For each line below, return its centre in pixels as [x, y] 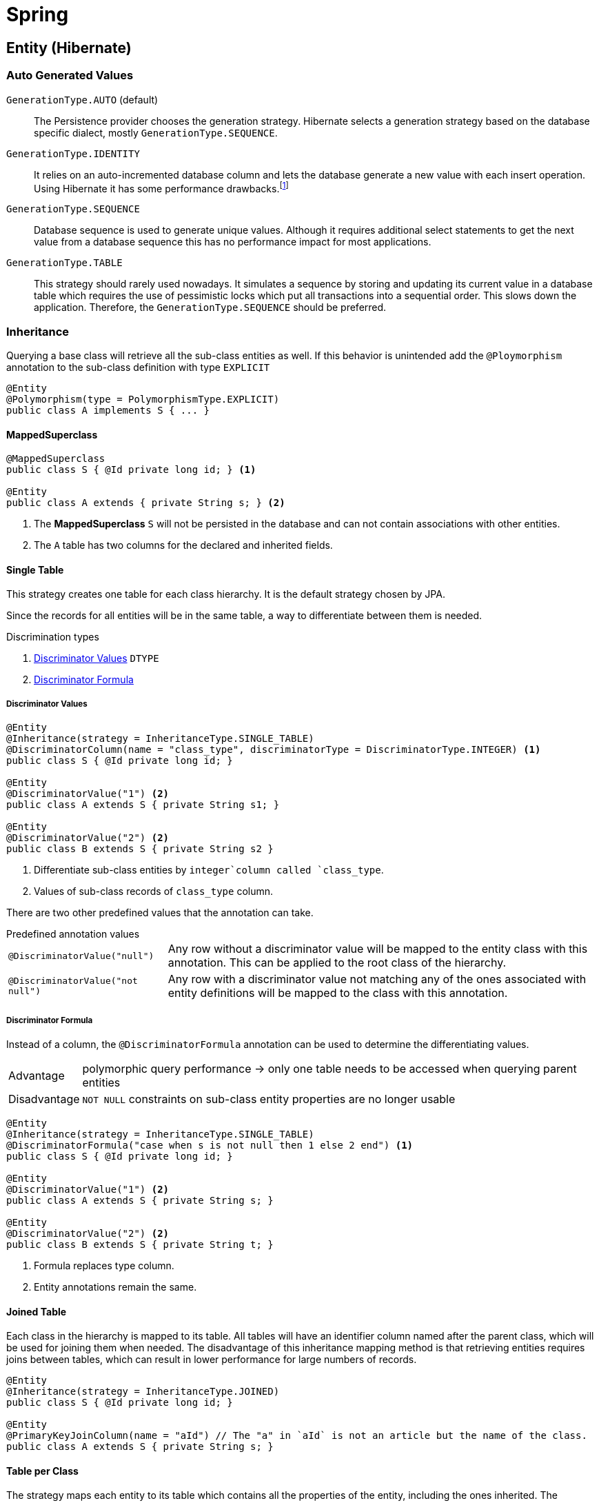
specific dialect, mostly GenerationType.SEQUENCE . [156, 132]
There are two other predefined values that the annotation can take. [160, 913]
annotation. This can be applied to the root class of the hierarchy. [337, 963]
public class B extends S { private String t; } [140, 1244]
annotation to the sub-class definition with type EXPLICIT [138, 367]
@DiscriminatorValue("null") [81, 956]
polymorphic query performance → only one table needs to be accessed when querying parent [329, 1068]
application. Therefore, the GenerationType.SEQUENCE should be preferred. [210, 307]
